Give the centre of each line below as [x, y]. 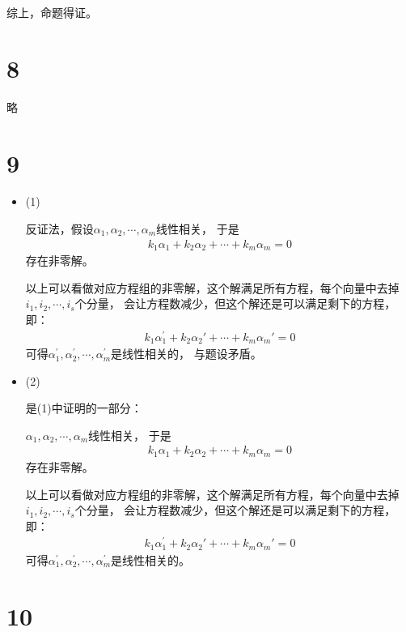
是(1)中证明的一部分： [84, 408]
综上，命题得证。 [52, 12]
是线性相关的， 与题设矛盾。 [186, 354]
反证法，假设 [59, 229]
